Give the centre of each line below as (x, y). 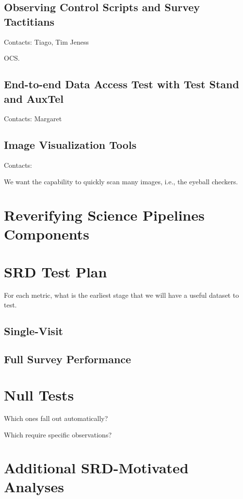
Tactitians (29, 21)
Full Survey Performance (68, 359)
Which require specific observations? (58, 434)
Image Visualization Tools (70, 145)
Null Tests (39, 394)
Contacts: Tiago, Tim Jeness (46, 41)
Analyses (34, 487)
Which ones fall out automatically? (56, 418)
